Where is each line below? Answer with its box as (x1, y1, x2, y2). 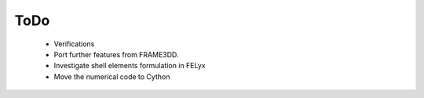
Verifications (53, 39, 95, 49)
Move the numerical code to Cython (53, 71, 170, 82)
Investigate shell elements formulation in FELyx (53, 61, 206, 71)
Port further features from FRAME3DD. (53, 49, 179, 59)
